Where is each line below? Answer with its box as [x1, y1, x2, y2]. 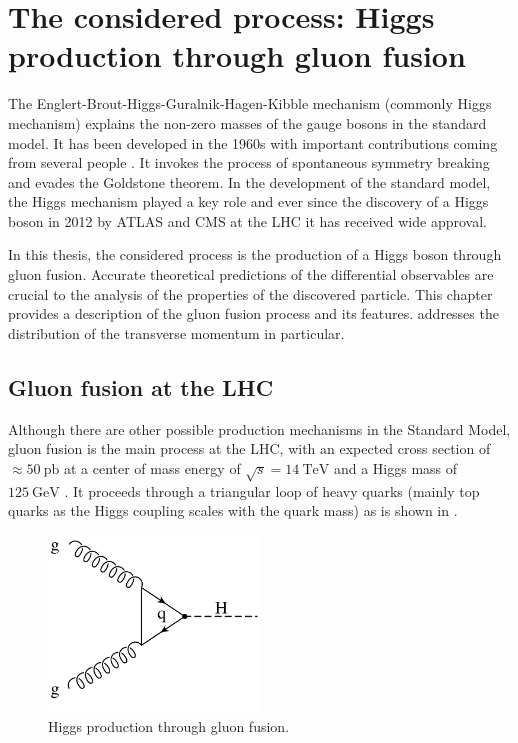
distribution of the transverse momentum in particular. [8, 322, 345, 343]
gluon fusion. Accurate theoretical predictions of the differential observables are [8, 264, 494, 285]
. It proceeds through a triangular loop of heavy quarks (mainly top [64, 480, 480, 501]
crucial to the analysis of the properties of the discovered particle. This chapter [8, 283, 493, 304]
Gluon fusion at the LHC [8, 371, 274, 402]
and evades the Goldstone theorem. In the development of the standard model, [8, 171, 491, 192]
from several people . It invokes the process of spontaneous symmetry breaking [8, 152, 490, 173]
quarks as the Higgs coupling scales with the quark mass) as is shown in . [8, 500, 458, 521]
